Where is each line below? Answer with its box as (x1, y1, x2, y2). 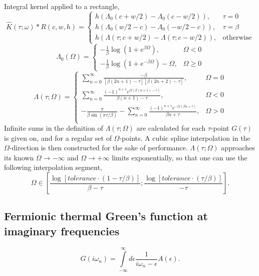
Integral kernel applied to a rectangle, (4, 1, 120, 11)
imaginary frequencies (4, 223, 120, 238)
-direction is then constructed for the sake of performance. (9, 142, 188, 153)
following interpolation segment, (4, 162, 102, 172)
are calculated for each (136, 123, 206, 133)
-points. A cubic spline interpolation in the (119, 132, 250, 143)
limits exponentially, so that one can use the (112, 152, 247, 162)
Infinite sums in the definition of (4, 123, 103, 133)
